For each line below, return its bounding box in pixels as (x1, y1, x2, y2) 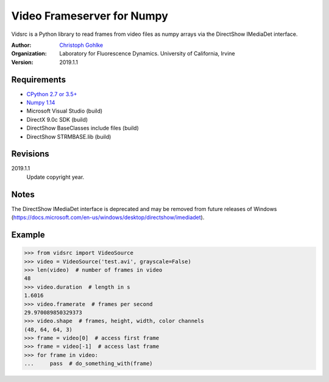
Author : (11, 41, 32, 49)
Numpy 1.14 (26, 99, 55, 106)
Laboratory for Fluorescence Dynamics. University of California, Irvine (59, 50, 235, 57)
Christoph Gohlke (59, 41, 104, 49)
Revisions (11, 149, 50, 159)
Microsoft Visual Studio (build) (26, 107, 103, 115)
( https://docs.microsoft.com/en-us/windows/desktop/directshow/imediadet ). (11, 214, 205, 221)
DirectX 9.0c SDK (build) (26, 116, 88, 123)
